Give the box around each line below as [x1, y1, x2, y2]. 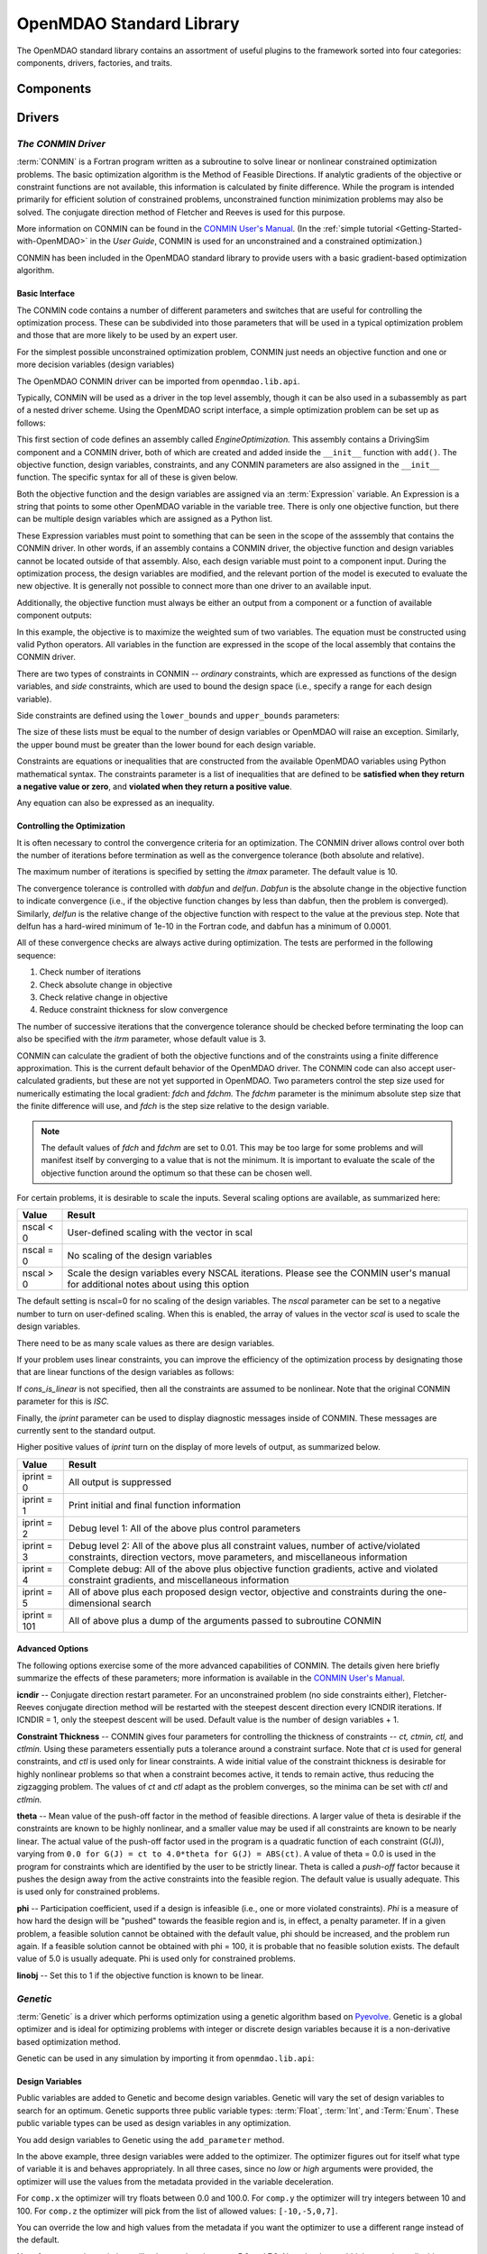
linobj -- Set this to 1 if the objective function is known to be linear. [16, 1970, 264, 1981]
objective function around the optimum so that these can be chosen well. [41, 1168, 313, 1178]
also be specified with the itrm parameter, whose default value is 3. [16, 1033, 266, 1045]
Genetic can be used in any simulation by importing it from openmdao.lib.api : [16, 2053, 315, 2064]
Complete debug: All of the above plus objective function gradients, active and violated [68, 1562, 438, 1575]
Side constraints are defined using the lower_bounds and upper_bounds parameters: [16, 710, 340, 720]
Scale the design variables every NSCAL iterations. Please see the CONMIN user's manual [67, 1267, 451, 1279]
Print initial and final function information [68, 1498, 241, 1511]
